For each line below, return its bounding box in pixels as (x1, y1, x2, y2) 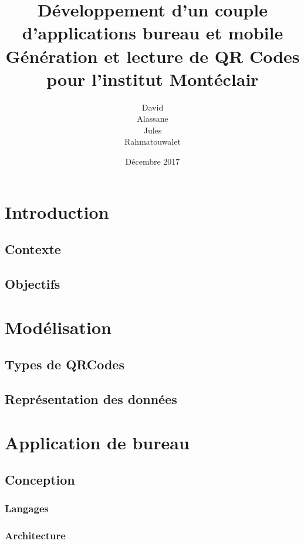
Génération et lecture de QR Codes (5, 44, 300, 68)
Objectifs (5, 275, 60, 293)
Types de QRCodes (5, 355, 124, 373)
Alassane (137, 112, 168, 125)
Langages (5, 501, 49, 516)
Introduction (5, 199, 109, 223)
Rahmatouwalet (124, 135, 181, 148)
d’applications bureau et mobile (22, 21, 283, 45)
